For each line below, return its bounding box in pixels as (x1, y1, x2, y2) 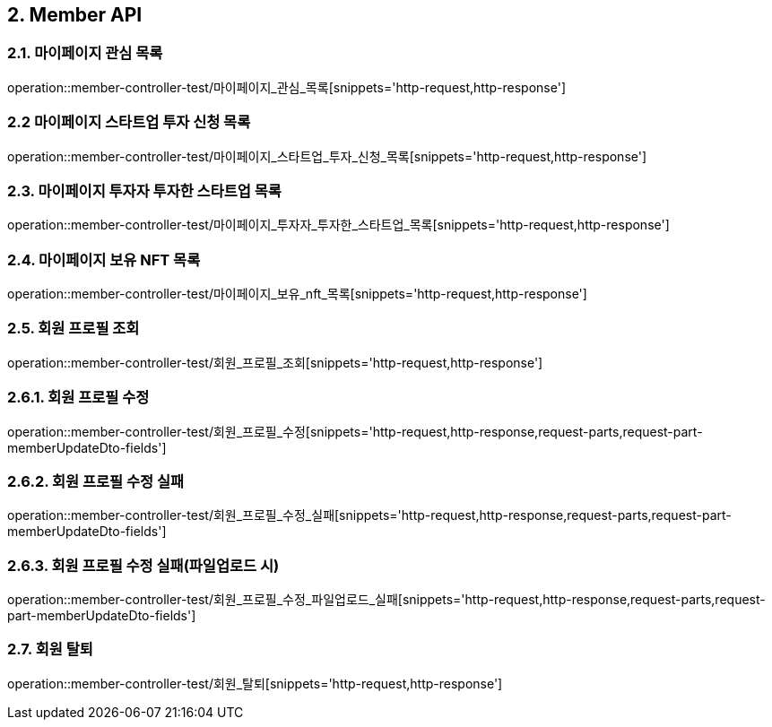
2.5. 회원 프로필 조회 (7, 319, 140, 338)
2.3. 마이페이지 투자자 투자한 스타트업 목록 (7, 181, 282, 200)
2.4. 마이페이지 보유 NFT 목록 (7, 250, 201, 269)
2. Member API (7, 4, 143, 26)
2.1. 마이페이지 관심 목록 (7, 44, 163, 63)
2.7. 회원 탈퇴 (7, 640, 93, 659)
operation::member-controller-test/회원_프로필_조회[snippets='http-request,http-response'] (7, 354, 543, 370)
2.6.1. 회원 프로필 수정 (7, 388, 150, 407)
